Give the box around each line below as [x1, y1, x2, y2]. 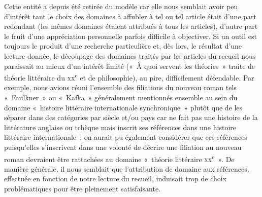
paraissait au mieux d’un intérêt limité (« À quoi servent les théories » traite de [4, 60, 255, 71]
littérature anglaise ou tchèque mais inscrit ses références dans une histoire [4, 122, 236, 132]
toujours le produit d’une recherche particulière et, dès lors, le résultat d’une [4, 41, 242, 51]
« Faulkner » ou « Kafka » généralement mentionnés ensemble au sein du [4, 92, 238, 102]
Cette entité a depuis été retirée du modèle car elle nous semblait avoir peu [4, 1, 238, 11]
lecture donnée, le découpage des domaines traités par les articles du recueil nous [4, 50, 256, 61]
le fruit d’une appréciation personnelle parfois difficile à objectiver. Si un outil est [4, 30, 257, 41]
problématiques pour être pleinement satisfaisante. [4, 183, 161, 193]
